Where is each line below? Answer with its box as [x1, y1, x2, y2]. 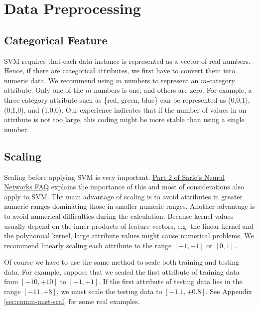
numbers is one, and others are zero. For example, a [94, 85, 252, 95]
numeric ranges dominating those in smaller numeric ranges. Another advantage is [4, 201, 255, 211]
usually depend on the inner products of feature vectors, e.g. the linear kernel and [4, 220, 254, 231]
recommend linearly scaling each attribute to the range [4, 240, 172, 250]
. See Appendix [205, 286, 252, 297]
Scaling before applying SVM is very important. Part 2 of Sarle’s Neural [4, 171, 225, 182]
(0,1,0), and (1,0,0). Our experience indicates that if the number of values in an [4, 104, 247, 115]
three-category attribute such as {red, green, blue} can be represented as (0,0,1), [4, 94, 250, 105]
